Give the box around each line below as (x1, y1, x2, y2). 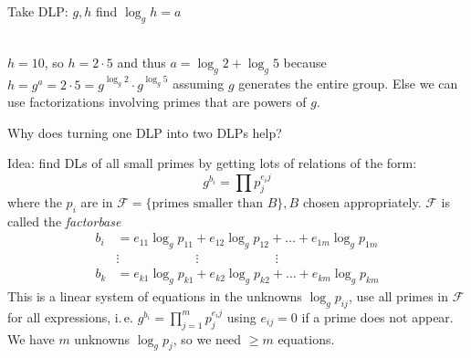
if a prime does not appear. (301, 307, 454, 326)
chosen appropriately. (302, 192, 422, 211)
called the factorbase (7, 211, 121, 230)
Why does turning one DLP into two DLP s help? (7, 122, 282, 142)
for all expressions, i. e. (7, 307, 133, 326)
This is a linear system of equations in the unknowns (7, 286, 302, 305)
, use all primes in (348, 286, 449, 305)
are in (80, 192, 113, 211)
